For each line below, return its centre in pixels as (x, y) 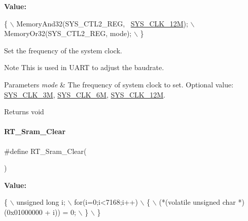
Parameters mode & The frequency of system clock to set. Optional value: (119, 84)
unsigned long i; (41, 202)
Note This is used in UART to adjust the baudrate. (84, 67)
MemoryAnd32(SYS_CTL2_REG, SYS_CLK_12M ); (102, 23)
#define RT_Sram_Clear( (45, 151)
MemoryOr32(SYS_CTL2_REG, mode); (68, 33)
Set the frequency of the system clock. (63, 50)
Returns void (24, 112)
